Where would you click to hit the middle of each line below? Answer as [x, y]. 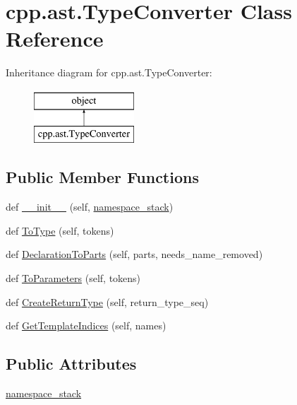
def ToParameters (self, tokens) [73, 278]
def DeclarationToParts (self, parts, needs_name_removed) [134, 254]
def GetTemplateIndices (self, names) [86, 325]
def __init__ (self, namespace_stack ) [90, 207]
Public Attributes [71, 364]
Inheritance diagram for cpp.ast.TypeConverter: [109, 72]
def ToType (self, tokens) [60, 230]
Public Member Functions [102, 177]
